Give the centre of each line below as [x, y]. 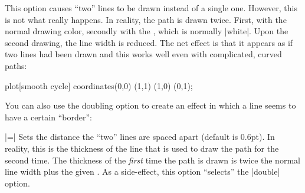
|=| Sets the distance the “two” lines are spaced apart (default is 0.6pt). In [140, 137]
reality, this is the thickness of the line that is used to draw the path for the [142, 148]
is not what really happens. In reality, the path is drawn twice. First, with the [146, 19]
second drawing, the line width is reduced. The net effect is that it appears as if [149, 42]
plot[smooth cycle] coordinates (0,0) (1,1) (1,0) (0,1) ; [99, 85]
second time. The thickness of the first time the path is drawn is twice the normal [152, 160]
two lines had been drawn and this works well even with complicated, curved [143, 54]
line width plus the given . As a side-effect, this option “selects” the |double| [142, 171]
